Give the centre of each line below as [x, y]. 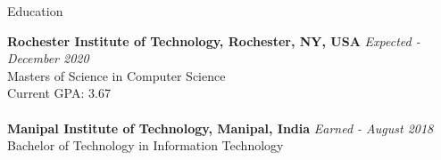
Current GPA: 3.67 [59, 93]
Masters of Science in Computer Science [116, 75]
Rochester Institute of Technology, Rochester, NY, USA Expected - [214, 40]
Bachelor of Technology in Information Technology [146, 145]
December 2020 [48, 58]
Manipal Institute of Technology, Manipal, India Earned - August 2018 [220, 128]
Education [35, 11]
